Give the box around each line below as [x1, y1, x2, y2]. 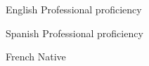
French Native [6, 49, 66, 64]
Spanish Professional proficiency [6, 25, 143, 40]
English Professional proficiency [6, 2, 142, 16]
